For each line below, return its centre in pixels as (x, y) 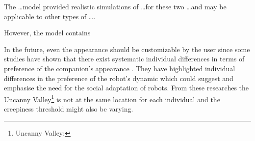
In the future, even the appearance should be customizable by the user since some (127, 49)
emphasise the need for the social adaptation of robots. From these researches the (127, 88)
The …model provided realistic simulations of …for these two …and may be (115, 6)
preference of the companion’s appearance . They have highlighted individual (120, 68)
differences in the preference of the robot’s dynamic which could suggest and (119, 78)
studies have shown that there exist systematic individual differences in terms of (124, 59)
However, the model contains (47, 33)
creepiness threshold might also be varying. (69, 109)
